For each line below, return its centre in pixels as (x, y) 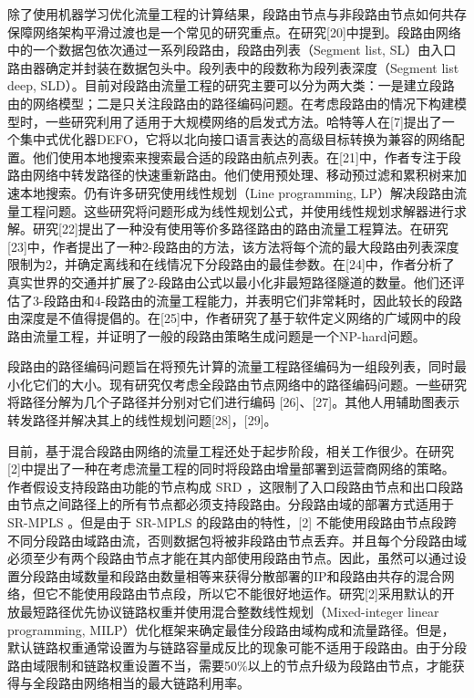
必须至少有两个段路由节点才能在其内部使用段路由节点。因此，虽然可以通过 (231, 558)
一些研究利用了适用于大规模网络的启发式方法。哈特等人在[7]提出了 (243, 121)
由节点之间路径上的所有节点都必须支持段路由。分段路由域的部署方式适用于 (231, 504)
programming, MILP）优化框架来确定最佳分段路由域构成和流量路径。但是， (231, 629)
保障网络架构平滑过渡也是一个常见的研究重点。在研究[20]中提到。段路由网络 (234, 31)
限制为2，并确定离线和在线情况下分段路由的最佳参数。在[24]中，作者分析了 (231, 264)
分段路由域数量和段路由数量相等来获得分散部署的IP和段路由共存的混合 (231, 575)
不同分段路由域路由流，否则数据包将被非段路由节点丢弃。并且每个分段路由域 (237, 540)
